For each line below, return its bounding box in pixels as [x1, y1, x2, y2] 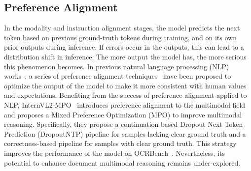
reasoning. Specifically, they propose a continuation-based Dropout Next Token [4, 119, 243, 129]
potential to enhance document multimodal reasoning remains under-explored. [4, 157, 241, 168]
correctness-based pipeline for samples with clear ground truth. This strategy [4, 138, 237, 148]
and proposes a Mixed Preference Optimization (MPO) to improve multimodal [4, 109, 242, 119]
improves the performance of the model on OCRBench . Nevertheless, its [4, 147, 225, 158]
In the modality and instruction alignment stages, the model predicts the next [4, 23, 240, 33]
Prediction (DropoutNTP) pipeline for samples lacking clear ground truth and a [4, 128, 246, 139]
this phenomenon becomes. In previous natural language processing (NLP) [4, 61, 229, 71]
